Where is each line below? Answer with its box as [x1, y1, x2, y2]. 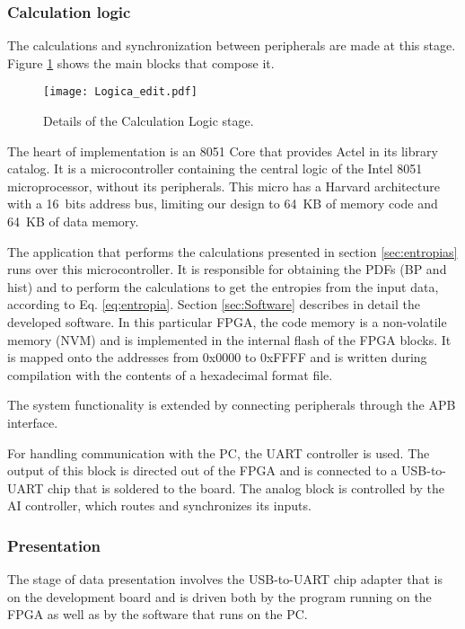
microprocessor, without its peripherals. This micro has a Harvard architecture [7, 176, 440, 195]
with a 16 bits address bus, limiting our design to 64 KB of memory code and [7, 194, 438, 213]
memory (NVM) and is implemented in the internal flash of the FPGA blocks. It [7, 330, 452, 349]
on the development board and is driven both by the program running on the [7, 587, 432, 606]
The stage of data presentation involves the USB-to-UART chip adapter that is [7, 570, 443, 589]
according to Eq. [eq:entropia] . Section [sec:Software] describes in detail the [7, 295, 420, 314]
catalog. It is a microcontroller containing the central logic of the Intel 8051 [7, 159, 423, 178]
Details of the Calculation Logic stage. [43, 111, 254, 130]
